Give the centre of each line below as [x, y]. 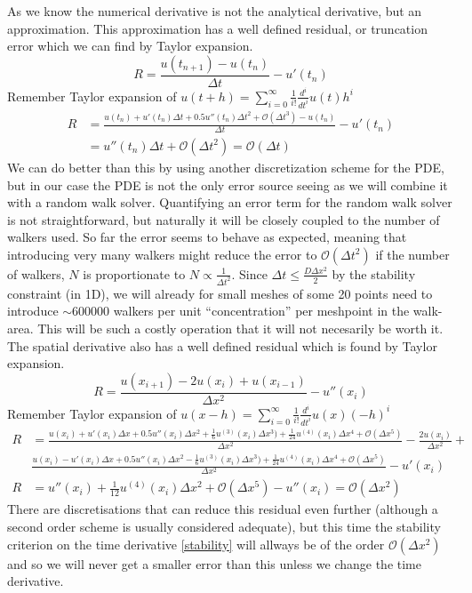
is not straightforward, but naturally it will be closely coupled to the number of [224, 219]
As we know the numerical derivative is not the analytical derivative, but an [215, 11]
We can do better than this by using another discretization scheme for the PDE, [226, 167]
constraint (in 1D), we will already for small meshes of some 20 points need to [220, 293]
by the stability [374, 273]
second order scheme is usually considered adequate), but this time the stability [224, 527]
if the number [412, 254]
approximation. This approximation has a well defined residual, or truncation [217, 28]
